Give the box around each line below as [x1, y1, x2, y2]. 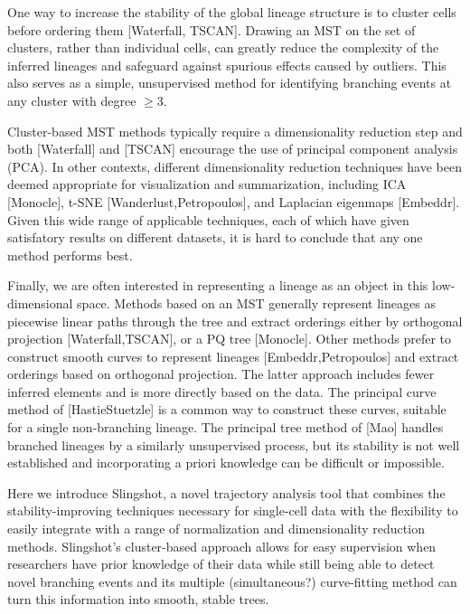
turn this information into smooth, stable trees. [7, 590, 269, 609]
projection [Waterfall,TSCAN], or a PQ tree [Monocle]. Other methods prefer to [7, 329, 451, 348]
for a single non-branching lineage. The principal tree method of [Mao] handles [7, 418, 444, 437]
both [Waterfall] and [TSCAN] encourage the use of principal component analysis [7, 139, 458, 158]
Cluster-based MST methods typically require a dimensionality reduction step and [7, 121, 463, 140]
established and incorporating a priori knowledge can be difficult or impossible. [7, 453, 445, 472]
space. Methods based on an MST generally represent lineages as [77, 293, 436, 312]
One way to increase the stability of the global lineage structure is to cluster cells [7, 3, 456, 21]
